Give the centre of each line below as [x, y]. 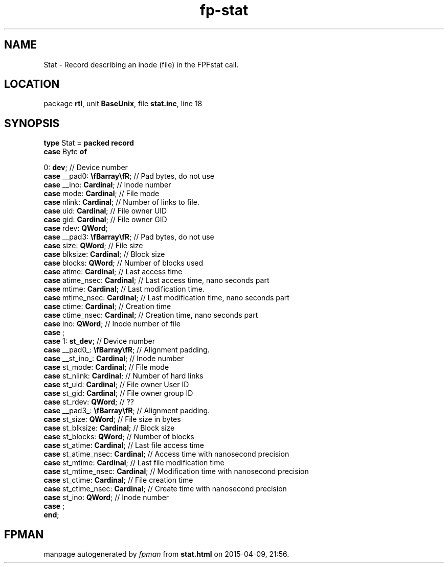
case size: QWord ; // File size [93, 246]
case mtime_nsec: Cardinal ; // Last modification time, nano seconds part [166, 298]
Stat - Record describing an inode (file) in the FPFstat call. [141, 64]
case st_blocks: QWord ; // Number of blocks [119, 437]
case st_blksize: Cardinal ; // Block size [109, 428]
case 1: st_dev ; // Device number [99, 341]
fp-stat [224, 10]
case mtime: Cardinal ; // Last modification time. [124, 289]
